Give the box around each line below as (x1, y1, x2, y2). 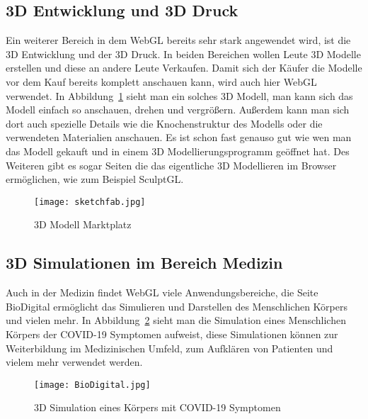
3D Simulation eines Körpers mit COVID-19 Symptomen (34, 400, 281, 415)
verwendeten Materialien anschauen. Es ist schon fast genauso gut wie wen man (6, 130, 352, 145)
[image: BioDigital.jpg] (34, 379, 151, 390)
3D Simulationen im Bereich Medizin (6, 252, 283, 274)
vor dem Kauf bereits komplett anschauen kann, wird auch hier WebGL (6, 74, 317, 89)
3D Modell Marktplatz (34, 217, 132, 232)
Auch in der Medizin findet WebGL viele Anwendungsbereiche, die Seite (6, 285, 318, 300)
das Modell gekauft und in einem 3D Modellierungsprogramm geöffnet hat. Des (6, 143, 350, 158)
